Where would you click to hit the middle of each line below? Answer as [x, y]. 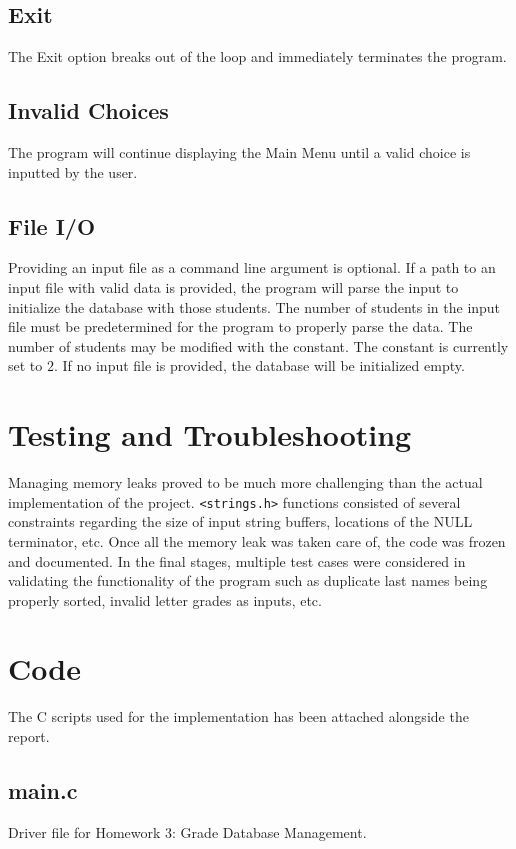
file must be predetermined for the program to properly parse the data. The [240, 326]
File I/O [52, 225]
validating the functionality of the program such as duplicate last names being [248, 580]
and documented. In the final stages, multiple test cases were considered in [237, 560]
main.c [43, 790]
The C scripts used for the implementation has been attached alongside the [238, 716]
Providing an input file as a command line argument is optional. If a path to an [252, 267]
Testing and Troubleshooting [210, 434]
